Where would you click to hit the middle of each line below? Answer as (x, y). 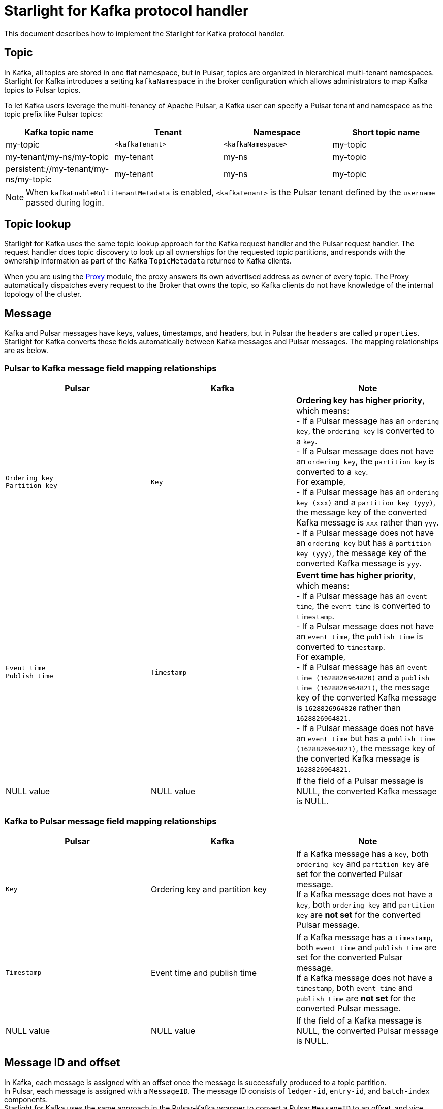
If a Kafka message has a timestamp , (364, 937)
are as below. (26, 351)
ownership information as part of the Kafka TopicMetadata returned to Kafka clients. (148, 261)
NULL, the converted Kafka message (366, 791)
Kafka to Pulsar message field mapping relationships (110, 821)
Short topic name (386, 132)
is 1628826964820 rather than (348, 708)
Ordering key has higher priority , (360, 401)
